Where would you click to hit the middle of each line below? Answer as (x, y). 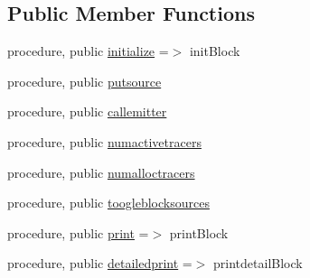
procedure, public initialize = (88, 51)
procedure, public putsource (85, 81)
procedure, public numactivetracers (104, 141)
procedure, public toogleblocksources (108, 203)
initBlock (215, 51)
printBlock (199, 232)
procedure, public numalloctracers (101, 172)
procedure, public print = (78, 232)
